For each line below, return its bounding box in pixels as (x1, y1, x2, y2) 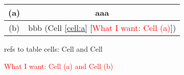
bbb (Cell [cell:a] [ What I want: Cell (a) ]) (28, 22, 176, 33)
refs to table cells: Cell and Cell (4, 44, 103, 54)
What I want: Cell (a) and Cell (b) (4, 60, 113, 71)
